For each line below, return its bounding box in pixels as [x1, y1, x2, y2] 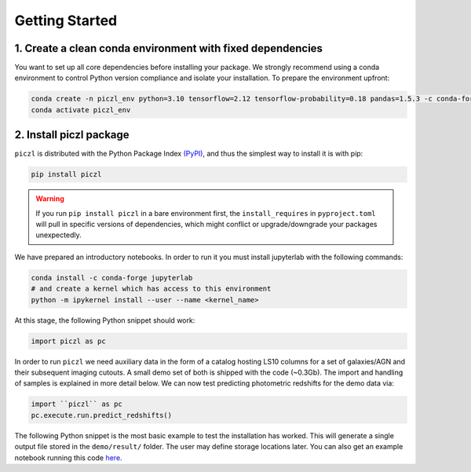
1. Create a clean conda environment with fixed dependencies [14, 42, 323, 55]
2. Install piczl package [14, 128, 130, 141]
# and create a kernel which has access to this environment [31, 284, 272, 294]
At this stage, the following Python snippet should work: [14, 315, 195, 325]
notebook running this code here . [14, 452, 122, 463]
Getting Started [14, 12, 118, 29]
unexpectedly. [35, 230, 82, 240]
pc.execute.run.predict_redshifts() [31, 411, 173, 419]
